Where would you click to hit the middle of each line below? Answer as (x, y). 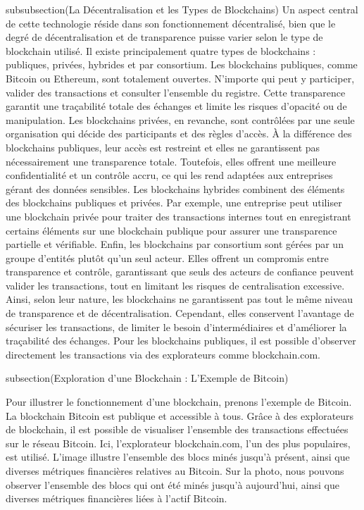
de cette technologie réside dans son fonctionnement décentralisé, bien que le (171, 23)
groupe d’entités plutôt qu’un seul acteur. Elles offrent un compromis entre (167, 257)
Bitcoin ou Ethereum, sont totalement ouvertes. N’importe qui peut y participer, (180, 78)
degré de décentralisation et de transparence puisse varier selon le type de (164, 37)
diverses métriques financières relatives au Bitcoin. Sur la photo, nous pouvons (175, 471)
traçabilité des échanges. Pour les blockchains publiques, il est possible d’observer (181, 341)
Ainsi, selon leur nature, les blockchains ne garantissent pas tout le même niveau (179, 299)
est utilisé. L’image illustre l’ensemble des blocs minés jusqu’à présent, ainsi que (178, 457)
